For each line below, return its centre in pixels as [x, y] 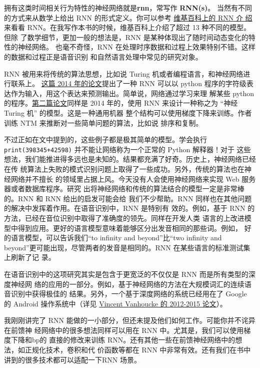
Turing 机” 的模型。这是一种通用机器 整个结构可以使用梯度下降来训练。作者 [128, 112]
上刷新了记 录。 [30, 257]
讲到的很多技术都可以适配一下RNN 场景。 [72, 359]
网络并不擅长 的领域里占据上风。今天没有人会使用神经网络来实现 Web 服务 [133, 178]
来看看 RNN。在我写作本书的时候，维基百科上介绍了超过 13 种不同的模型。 [127, 27]
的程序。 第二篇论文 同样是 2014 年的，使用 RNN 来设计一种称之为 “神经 [121, 103]
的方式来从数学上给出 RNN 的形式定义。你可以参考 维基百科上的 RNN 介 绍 [128, 17]
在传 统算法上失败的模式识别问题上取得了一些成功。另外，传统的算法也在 [124, 168]
